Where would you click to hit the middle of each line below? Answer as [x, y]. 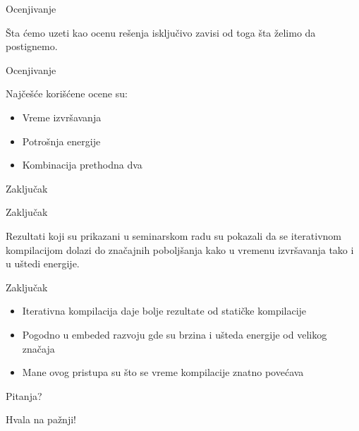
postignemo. [32, 46]
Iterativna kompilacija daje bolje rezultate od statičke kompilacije [164, 311]
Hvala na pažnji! [41, 419]
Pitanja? [24, 395]
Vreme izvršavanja [62, 117]
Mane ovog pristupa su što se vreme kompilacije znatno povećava [163, 372]
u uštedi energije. [43, 263]
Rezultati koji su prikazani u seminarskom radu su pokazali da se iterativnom [174, 235]
